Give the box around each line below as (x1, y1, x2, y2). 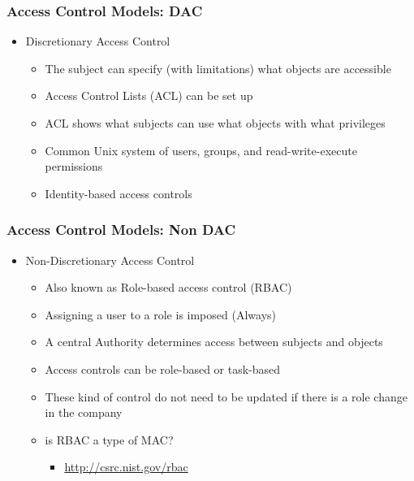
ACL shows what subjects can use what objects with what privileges (45, 115, 386, 131)
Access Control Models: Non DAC (6, 219, 236, 240)
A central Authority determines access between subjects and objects (45, 333, 383, 350)
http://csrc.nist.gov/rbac (64, 458, 188, 475)
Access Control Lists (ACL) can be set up (45, 87, 253, 104)
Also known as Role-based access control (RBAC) (45, 279, 292, 296)
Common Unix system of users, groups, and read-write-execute (45, 141, 357, 158)
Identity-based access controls (45, 184, 192, 201)
